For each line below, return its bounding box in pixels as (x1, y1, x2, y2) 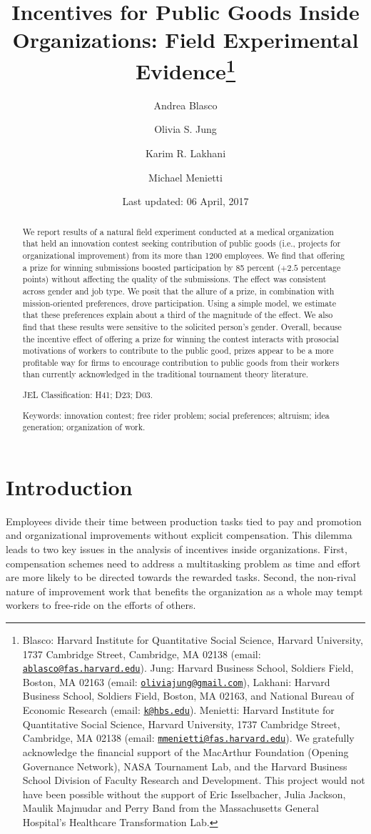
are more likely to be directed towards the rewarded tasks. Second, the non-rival (6, 570, 356, 585)
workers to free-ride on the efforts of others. (6, 597, 196, 612)
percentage (300, 261, 341, 273)
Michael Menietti (148, 169, 223, 184)
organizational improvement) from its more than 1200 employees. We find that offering (22, 249, 345, 261)
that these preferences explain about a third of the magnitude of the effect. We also (22, 309, 333, 321)
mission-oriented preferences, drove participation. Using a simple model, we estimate (22, 297, 336, 309)
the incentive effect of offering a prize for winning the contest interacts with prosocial (22, 332, 339, 344)
